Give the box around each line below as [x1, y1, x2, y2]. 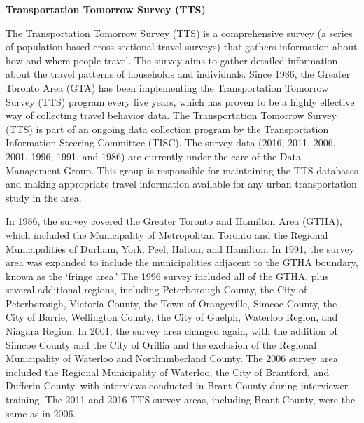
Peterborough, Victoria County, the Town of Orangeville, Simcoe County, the [6, 296, 337, 310]
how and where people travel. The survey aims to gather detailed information [6, 53, 338, 67]
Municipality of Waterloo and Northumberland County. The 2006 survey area [6, 351, 338, 366]
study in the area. [6, 190, 82, 204]
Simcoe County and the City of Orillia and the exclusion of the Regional [6, 337, 317, 352]
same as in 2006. [6, 405, 76, 420]
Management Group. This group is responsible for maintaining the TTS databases [6, 162, 358, 177]
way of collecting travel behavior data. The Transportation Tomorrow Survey [6, 108, 337, 123]
